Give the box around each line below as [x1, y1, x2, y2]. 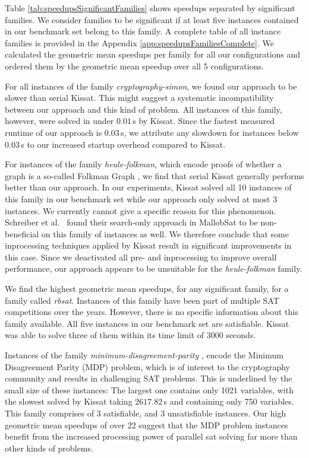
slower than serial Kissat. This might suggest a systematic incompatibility [5, 91, 274, 104]
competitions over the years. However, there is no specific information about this [5, 306, 298, 318]
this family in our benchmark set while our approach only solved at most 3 [5, 192, 278, 205]
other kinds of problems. [5, 441, 93, 454]
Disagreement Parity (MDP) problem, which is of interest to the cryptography [5, 360, 290, 373]
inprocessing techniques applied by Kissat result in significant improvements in [5, 239, 292, 252]
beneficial [5, 227, 39, 240]
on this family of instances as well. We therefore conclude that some [41, 227, 289, 240]
